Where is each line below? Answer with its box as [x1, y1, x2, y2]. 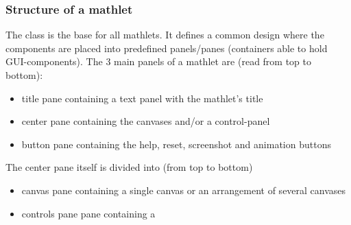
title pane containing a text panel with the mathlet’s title [21, 91, 263, 105]
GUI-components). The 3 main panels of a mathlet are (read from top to [5, 54, 312, 69]
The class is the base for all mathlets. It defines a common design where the [5, 27, 324, 42]
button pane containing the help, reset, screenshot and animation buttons [21, 137, 331, 151]
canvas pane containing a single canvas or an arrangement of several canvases [21, 182, 346, 197]
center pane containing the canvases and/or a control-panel [21, 114, 270, 128]
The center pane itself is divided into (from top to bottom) [5, 160, 253, 174]
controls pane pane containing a [21, 206, 156, 220]
